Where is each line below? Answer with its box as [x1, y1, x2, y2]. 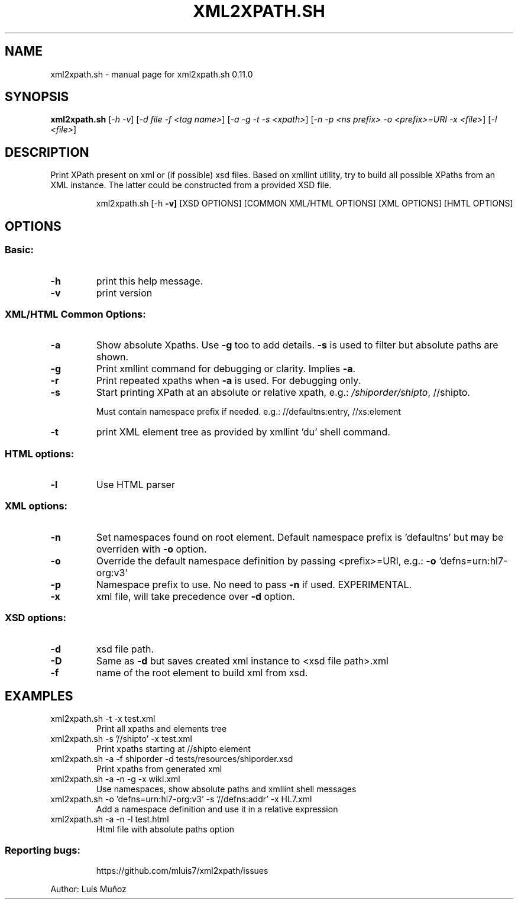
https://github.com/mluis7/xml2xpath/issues [96, 866, 268, 876]
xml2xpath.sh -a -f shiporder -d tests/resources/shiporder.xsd [50, 754, 293, 764]
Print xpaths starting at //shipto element [96, 744, 251, 754]
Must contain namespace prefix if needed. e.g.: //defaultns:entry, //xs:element [96, 406, 401, 417]
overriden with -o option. [96, 543, 207, 555]
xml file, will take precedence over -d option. [96, 590, 295, 602]
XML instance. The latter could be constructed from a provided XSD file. [50, 180, 332, 191]
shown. [96, 351, 129, 363]
